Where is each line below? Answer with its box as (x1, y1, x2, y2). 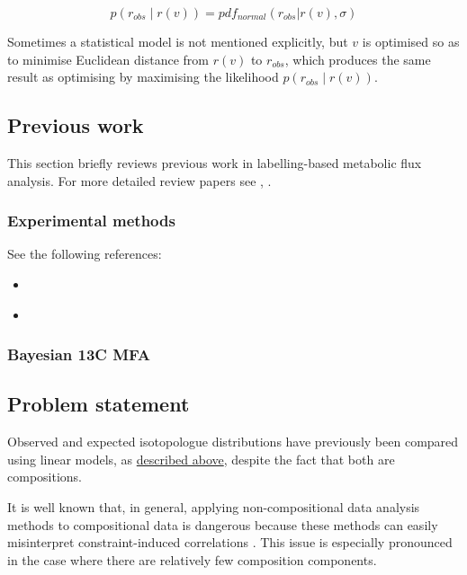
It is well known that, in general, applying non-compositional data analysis (7, 498, 420, 516)
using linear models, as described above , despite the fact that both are (7, 449, 395, 468)
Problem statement (7, 390, 190, 418)
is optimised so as (362, 32, 460, 50)
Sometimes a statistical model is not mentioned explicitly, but (7, 32, 348, 50)
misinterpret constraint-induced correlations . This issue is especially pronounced (7, 533, 453, 552)
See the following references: (7, 244, 162, 263)
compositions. (7, 467, 82, 486)
